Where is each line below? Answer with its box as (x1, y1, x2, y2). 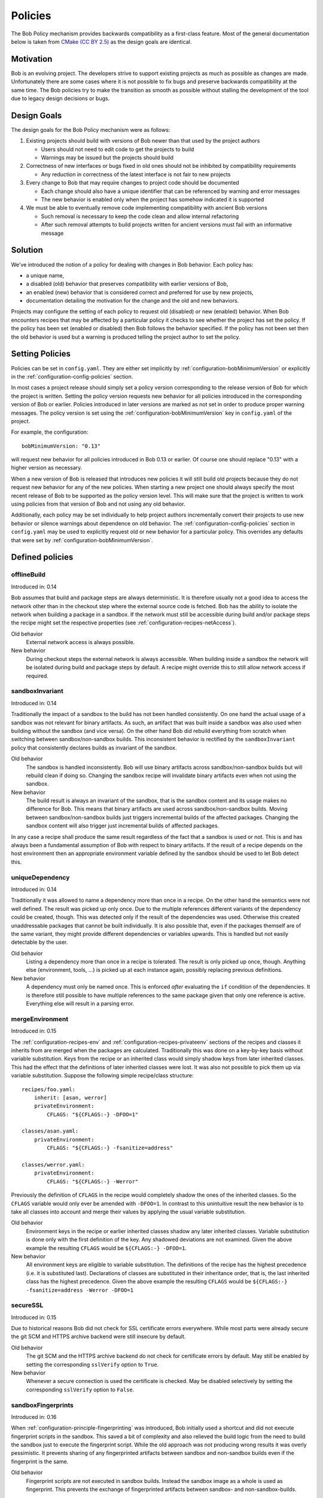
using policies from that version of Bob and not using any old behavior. (11, 500, 185, 508)
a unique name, (26, 271, 65, 279)
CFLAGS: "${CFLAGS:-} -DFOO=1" (47, 1111, 139, 1118)
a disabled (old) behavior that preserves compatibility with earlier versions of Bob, (26, 280, 228, 288)
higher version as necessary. (11, 464, 83, 472)
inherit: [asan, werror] (33, 1094, 107, 1101)
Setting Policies (11, 349, 71, 359)
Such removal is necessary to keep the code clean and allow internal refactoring (41, 213, 239, 220)
